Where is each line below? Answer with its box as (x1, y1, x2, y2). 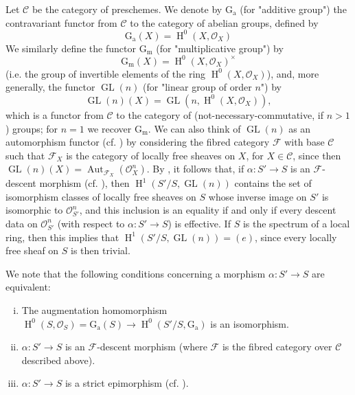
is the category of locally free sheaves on (66, 148, 236, 162)
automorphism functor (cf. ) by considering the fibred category (5, 135, 270, 149)
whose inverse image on (208, 189, 307, 203)
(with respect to (57, 216, 125, 230)
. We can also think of (148, 121, 241, 135)
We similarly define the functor (5, 41, 136, 55)
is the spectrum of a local (242, 216, 350, 230)
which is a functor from (5, 107, 104, 122)
